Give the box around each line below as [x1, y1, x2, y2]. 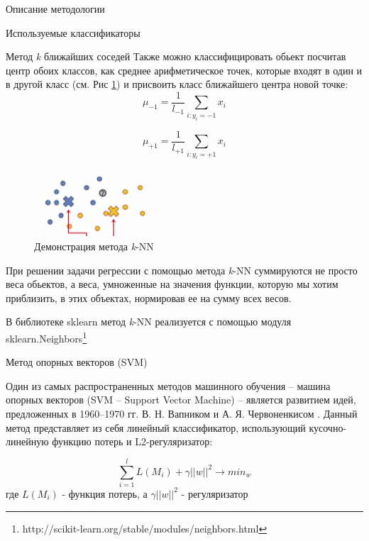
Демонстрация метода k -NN [34, 239, 154, 254]
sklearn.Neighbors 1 [6, 329, 87, 345]
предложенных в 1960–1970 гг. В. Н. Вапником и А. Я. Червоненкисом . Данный [6, 406, 358, 421]
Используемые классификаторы [6, 25, 141, 40]
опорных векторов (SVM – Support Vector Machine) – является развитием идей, [6, 392, 356, 407]
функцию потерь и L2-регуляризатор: [52, 434, 213, 449]
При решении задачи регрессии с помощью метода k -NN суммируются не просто [6, 262, 358, 277]
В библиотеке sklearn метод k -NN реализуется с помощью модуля [6, 314, 292, 329]
